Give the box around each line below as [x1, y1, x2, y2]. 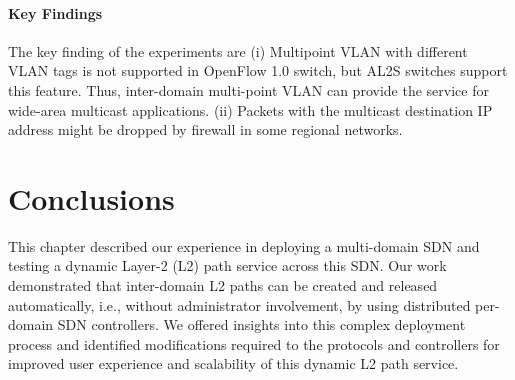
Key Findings [8, 2, 103, 23]
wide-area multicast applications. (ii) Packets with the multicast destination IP [8, 99, 493, 120]
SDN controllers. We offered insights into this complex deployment [57, 314, 466, 335]
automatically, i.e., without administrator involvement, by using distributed [8, 294, 471, 315]
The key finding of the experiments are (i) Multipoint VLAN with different [8, 40, 468, 61]
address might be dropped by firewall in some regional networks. [8, 119, 403, 140]
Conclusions [8, 177, 175, 218]
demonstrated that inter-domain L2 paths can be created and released [8, 275, 438, 296]
